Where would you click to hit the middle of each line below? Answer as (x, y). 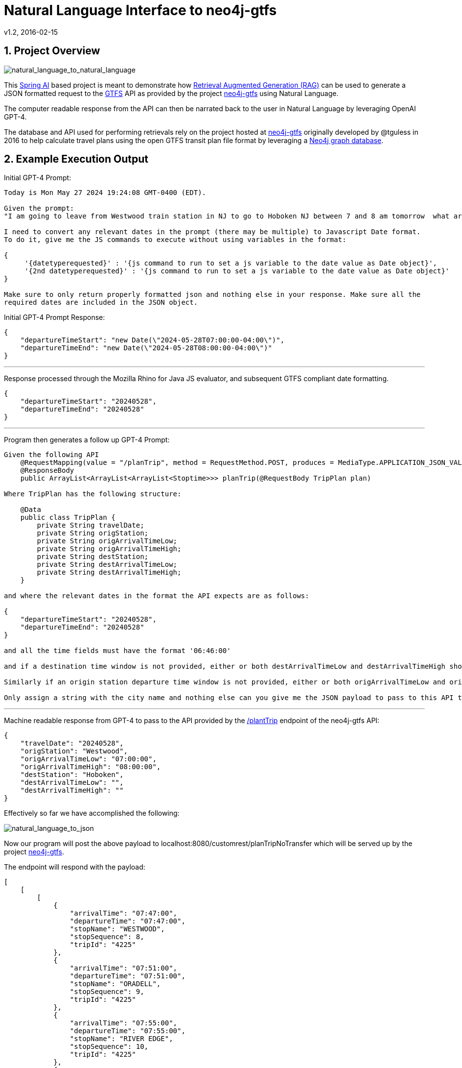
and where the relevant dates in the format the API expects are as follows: (157, 596)
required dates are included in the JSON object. (101, 303)
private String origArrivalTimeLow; (107, 541)
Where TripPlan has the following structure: (93, 494)
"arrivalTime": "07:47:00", (124, 913)
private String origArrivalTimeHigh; (109, 549)
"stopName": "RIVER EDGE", (121, 1039)
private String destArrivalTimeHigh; (109, 572)
